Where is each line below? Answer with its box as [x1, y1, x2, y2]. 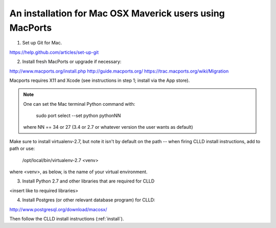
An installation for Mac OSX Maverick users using [9, 8, 225, 19]
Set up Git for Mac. [22, 40, 62, 46]
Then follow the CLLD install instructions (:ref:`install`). [9, 215, 124, 222]
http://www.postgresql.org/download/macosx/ [9, 206, 107, 212]
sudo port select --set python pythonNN [36, 112, 121, 119]
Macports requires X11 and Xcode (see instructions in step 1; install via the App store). [9, 77, 190, 83]
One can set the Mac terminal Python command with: [23, 101, 135, 107]
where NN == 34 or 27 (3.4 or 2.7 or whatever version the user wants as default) [23, 124, 194, 130]
